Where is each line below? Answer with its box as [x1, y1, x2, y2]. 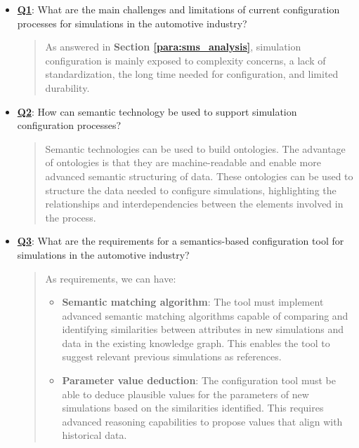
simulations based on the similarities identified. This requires [62, 400, 324, 415]
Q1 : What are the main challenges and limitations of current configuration [17, 2, 340, 16]
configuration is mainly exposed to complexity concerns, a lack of [45, 53, 326, 67]
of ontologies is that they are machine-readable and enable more [45, 155, 321, 170]
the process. [45, 210, 96, 224]
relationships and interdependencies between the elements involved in [45, 196, 344, 211]
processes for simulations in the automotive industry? [17, 15, 247, 30]
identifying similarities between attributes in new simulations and [62, 322, 344, 337]
